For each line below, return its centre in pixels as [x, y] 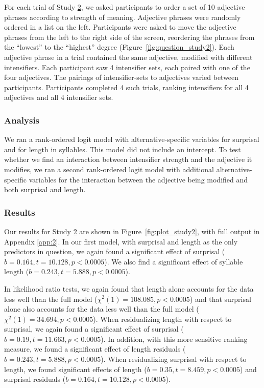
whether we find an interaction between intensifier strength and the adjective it [128, 159]
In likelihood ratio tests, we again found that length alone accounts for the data [129, 288]
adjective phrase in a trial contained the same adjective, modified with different [128, 57]
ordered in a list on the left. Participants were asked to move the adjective [120, 27]
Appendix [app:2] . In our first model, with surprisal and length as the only [121, 241]
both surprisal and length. [45, 189]
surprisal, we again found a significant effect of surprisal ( [94, 329]
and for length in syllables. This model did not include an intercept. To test [123, 149]
